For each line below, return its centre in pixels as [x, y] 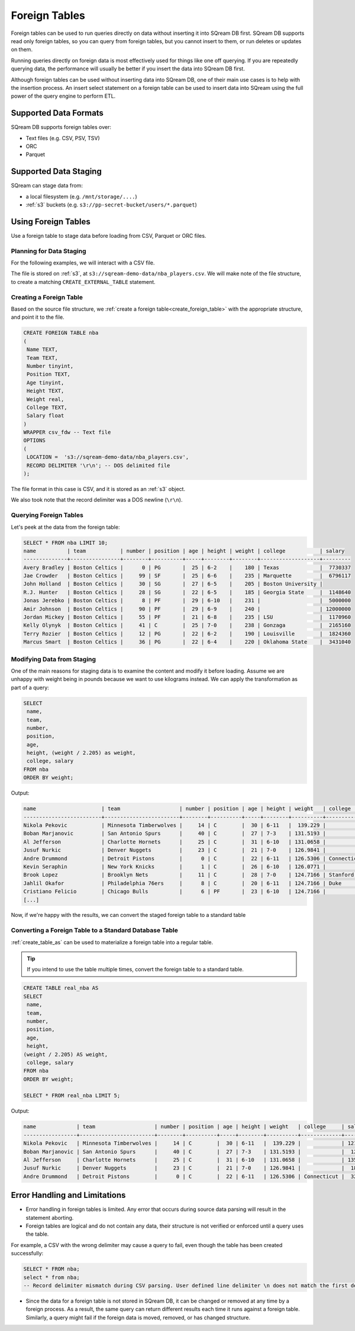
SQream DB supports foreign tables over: [61, 127]
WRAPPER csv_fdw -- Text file [67, 432]
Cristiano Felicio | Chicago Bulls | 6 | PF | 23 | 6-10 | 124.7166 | [175, 891]
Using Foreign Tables [51, 222]
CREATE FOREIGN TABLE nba [61, 333]
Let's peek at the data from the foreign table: [65, 527]
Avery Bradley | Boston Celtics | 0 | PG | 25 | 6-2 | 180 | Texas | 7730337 [187, 567]
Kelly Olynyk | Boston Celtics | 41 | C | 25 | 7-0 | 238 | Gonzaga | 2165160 [187, 625]
